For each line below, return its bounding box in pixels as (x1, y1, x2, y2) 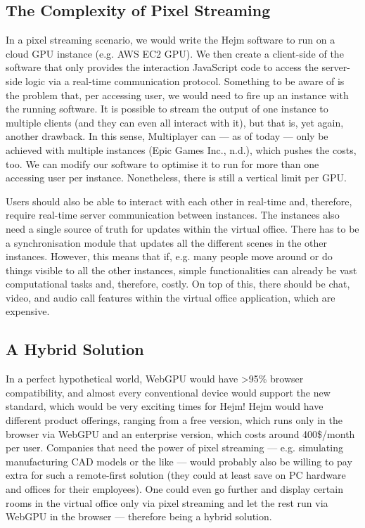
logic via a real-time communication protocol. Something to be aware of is (25, 73, 345, 88)
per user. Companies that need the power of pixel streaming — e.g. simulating (6, 440, 343, 455)
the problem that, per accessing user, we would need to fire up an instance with (6, 87, 349, 102)
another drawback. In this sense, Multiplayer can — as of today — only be (6, 129, 328, 143)
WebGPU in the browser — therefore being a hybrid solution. (6, 509, 272, 524)
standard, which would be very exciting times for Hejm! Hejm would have (6, 399, 324, 413)
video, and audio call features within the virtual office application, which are (6, 290, 335, 304)
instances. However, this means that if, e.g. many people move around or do (6, 249, 333, 264)
